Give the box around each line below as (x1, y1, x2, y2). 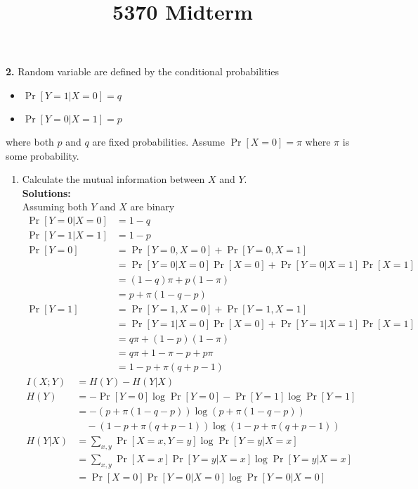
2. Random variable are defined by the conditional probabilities (6, 64, 280, 79)
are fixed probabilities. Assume (92, 134, 225, 148)
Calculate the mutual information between (22, 172, 205, 186)
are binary (130, 199, 175, 214)
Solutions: (22, 185, 71, 200)
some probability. (6, 148, 79, 163)
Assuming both (22, 199, 88, 214)
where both (6, 134, 54, 148)
